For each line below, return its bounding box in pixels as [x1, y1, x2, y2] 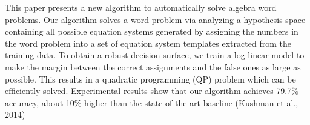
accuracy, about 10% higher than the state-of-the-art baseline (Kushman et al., [5, 96, 298, 109]
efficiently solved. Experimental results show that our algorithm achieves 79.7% [5, 84, 298, 97]
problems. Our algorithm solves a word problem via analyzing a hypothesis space [5, 13, 306, 25]
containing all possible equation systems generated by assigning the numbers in [5, 25, 298, 38]
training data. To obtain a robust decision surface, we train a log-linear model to [5, 49, 305, 61]
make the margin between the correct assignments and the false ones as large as [5, 60, 301, 73]
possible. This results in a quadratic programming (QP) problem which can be [5, 72, 296, 85]
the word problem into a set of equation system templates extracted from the [5, 36, 291, 49]
